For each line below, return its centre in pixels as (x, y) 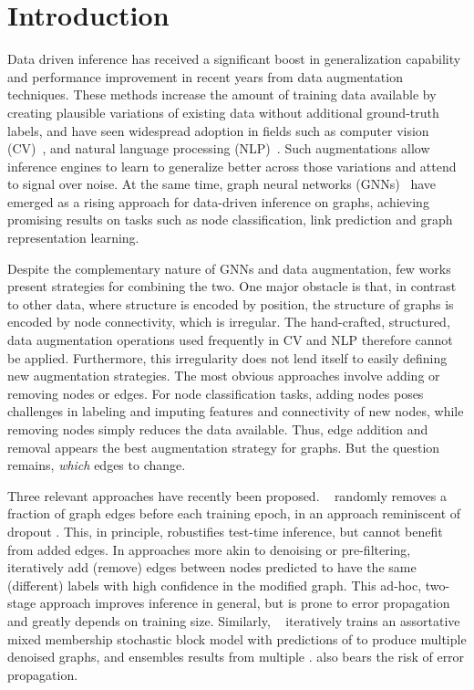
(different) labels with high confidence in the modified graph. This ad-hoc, (215, 585)
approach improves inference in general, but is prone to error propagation (245, 603)
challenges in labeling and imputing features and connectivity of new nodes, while (236, 411)
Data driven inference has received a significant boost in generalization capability (234, 59)
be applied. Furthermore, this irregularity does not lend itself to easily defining (227, 357)
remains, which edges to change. (97, 465)
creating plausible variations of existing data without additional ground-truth (223, 112)
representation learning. (73, 238)
